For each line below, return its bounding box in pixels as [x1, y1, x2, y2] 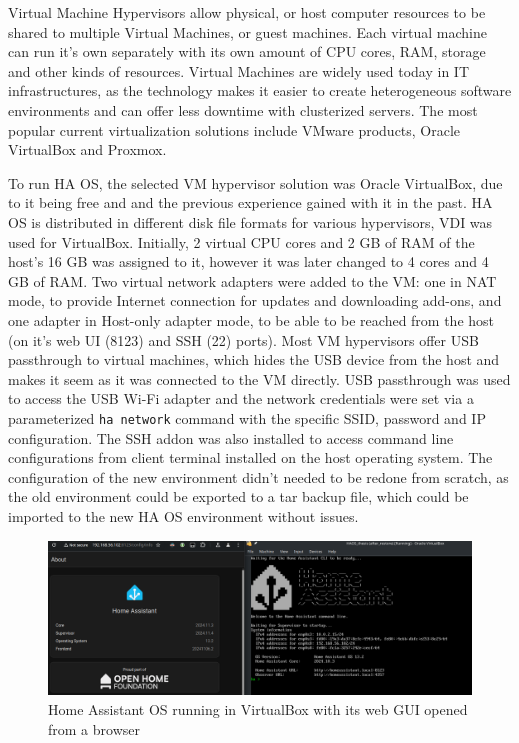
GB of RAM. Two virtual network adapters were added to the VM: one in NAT [8, 270, 497, 291]
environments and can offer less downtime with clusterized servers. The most [8, 99, 478, 120]
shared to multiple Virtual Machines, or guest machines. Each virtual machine [8, 21, 488, 42]
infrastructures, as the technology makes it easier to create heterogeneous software [8, 80, 512, 101]
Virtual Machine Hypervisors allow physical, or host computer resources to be [8, 2, 486, 22]
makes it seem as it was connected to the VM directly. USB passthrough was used [8, 368, 511, 389]
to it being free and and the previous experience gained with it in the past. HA [8, 192, 493, 213]
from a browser [48, 718, 140, 739]
